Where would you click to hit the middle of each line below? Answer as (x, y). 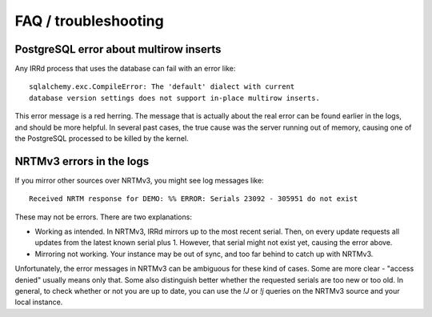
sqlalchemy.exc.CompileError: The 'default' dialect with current (162, 87)
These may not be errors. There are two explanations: (103, 217)
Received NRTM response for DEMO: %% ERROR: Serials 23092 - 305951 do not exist (194, 199)
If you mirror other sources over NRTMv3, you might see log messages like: (139, 180)
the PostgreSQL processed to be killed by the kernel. (102, 138)
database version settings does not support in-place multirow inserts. (174, 98)
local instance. (39, 302)
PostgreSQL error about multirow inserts (118, 49)
